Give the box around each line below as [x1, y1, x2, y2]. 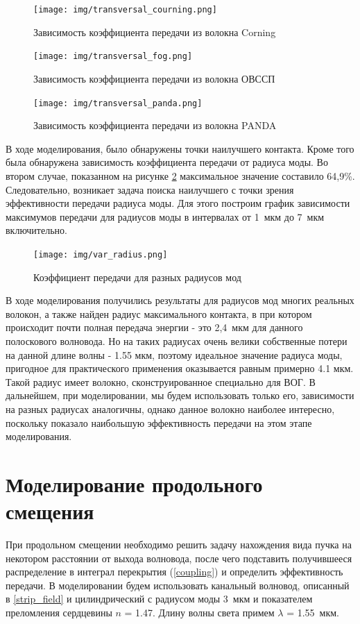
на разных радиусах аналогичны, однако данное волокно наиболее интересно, [6, 401, 335, 416]
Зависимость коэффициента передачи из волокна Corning [33, 24, 276, 39]
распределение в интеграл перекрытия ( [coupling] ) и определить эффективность [6, 564, 343, 579]
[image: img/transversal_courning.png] [33, 5, 217, 15]
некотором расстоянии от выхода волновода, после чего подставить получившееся [6, 550, 352, 565]
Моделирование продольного [6, 469, 263, 498]
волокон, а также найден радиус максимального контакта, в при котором [6, 306, 312, 321]
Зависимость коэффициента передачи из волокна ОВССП [33, 71, 275, 85]
